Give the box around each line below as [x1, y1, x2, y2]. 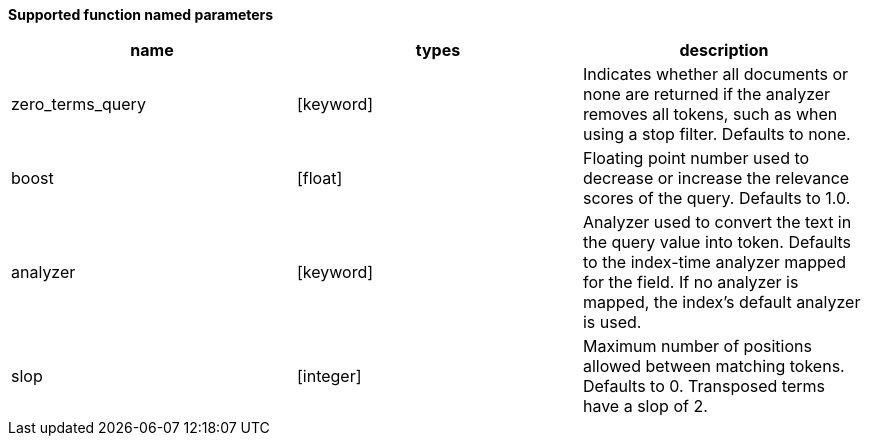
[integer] [296, 366, 362, 386]
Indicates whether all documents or [582, 64, 849, 84]
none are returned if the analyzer [582, 84, 831, 104]
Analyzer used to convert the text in [582, 212, 852, 232]
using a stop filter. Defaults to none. [582, 124, 851, 144]
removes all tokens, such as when [582, 104, 838, 124]
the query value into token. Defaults [582, 232, 852, 252]
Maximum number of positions [582, 336, 812, 356]
